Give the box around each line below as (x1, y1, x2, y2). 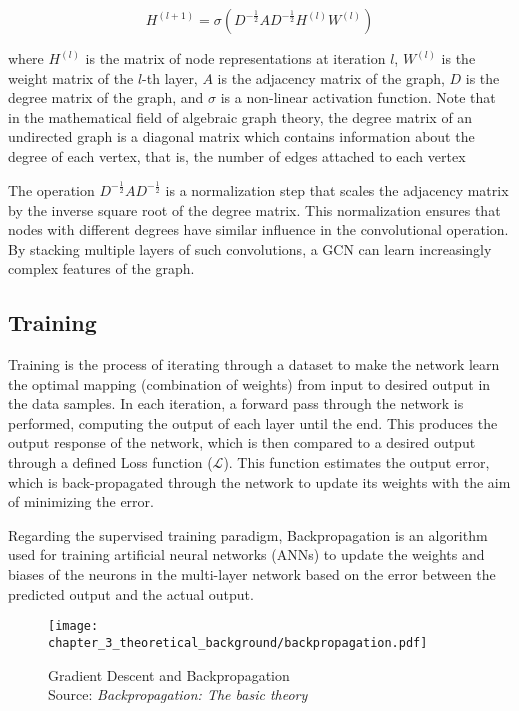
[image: (48, 619, 99, 634)
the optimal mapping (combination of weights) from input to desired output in (8, 373, 491, 394)
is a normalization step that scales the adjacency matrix (165, 179, 509, 200)
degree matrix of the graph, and (8, 87, 204, 108)
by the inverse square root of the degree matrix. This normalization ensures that (8, 199, 501, 220)
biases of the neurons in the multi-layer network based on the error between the (8, 564, 496, 585)
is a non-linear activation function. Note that (220, 87, 496, 108)
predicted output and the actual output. (8, 583, 254, 604)
